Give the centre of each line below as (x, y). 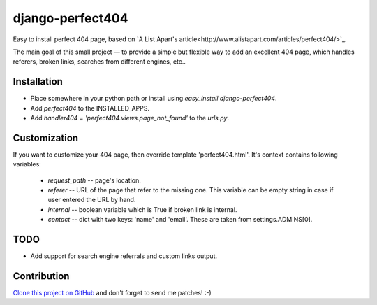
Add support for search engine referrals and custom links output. (124, 256)
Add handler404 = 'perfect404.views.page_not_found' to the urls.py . (130, 118)
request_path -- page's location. (94, 180)
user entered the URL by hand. (92, 200)
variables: (27, 164)
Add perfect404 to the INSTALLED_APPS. (90, 108)
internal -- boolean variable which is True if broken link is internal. (142, 209)
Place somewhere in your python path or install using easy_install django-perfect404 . (154, 99)
